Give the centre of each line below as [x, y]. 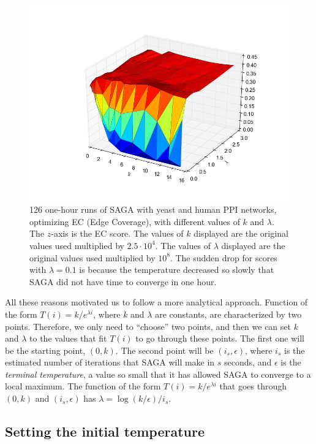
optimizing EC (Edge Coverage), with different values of [135, 221]
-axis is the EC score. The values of [117, 233]
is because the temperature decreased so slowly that [177, 270]
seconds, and [248, 362]
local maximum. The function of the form [83, 386]
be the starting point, [45, 350]
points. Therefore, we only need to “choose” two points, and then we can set [148, 326]
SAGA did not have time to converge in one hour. [123, 281]
